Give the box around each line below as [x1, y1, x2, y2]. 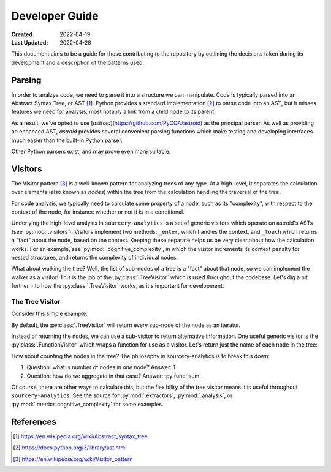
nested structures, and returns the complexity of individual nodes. [11, 254, 178, 261]
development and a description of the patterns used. [11, 59, 145, 66]
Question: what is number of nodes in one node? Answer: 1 [26, 364, 176, 371]
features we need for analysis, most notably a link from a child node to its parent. [11, 108, 216, 116]
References [11, 416, 56, 427]
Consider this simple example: [11, 310, 88, 318]
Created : [11, 31, 35, 38]
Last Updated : [11, 39, 48, 46]
